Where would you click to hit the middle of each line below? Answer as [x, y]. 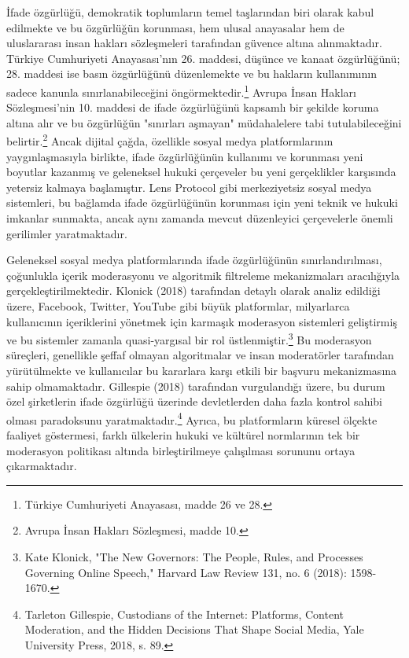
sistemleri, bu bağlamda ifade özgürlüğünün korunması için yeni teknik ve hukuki [202, 202]
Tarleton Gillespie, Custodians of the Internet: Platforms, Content [184, 614]
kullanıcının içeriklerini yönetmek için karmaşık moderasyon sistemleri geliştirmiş [202, 321]
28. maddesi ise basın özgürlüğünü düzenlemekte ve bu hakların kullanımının [192, 74]
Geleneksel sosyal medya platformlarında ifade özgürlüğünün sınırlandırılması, [194, 260]
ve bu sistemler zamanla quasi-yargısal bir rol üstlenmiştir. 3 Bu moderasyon [189, 338]
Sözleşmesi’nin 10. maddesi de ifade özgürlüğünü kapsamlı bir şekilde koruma [193, 107]
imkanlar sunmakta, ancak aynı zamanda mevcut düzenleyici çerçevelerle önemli [200, 218]
